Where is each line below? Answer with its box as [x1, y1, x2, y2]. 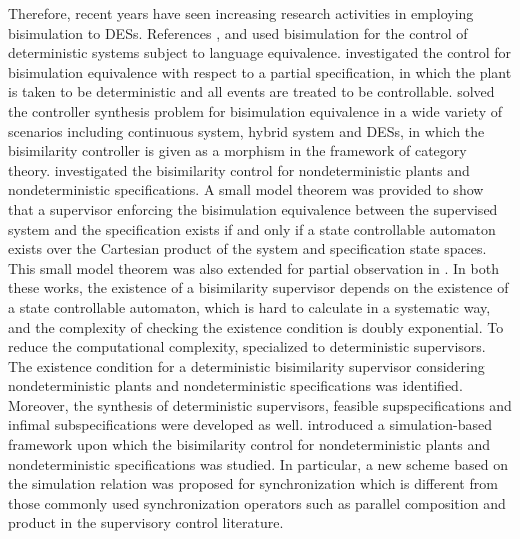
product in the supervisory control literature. [8, 512, 284, 533]
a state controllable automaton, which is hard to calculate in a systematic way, [8, 296, 491, 317]
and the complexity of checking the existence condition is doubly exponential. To [8, 316, 504, 337]
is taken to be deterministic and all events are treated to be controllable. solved [8, 81, 495, 102]
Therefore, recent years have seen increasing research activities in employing [8, 3, 474, 23]
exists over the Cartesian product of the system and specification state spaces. [8, 238, 487, 259]
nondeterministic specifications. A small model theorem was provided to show [8, 179, 484, 200]
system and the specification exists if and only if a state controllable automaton [8, 218, 496, 239]
